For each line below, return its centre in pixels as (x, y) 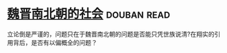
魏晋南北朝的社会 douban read (88, 14)
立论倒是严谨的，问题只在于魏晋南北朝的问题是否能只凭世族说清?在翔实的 (111, 34)
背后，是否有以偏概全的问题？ (55, 42)
